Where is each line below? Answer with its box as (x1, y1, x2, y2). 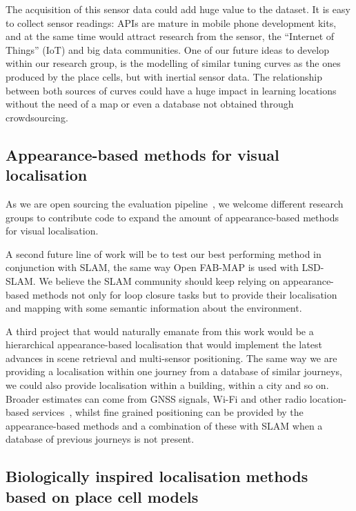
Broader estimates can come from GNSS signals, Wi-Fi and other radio (6, 391, 307, 405)
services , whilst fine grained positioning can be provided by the (32, 405, 304, 419)
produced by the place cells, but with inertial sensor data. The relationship (6, 69, 322, 83)
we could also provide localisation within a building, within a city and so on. (6, 378, 329, 392)
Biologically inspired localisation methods (6, 465, 308, 487)
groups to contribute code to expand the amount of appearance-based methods (6, 210, 339, 224)
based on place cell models (6, 485, 199, 507)
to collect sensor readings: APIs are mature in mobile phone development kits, (6, 15, 337, 30)
